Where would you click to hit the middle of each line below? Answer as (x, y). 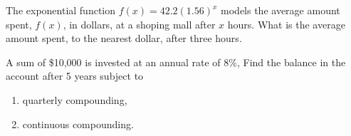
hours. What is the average (286, 24)
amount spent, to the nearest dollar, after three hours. (124, 38)
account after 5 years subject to (75, 76)
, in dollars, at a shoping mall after (139, 24)
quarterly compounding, (75, 99)
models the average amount (281, 10)
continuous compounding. (78, 124)
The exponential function (61, 10)
